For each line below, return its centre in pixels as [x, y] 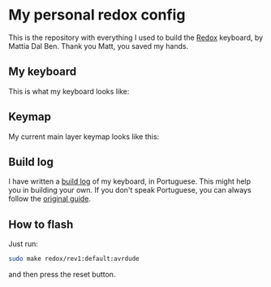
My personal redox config [97, 15]
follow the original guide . [50, 199]
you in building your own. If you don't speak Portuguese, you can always [130, 190]
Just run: [24, 244]
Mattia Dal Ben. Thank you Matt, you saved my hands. [99, 46]
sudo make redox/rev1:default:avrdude [74, 259]
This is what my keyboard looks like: [69, 91]
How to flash [41, 224]
